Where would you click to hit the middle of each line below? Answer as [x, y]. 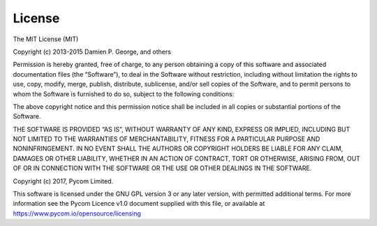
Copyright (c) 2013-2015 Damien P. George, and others [92, 52]
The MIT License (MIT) [46, 39]
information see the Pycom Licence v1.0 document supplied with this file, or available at [139, 204]
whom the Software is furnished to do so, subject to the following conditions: [124, 93]
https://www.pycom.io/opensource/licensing [77, 213]
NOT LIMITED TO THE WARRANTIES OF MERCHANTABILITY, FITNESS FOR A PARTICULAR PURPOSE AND [167, 139]
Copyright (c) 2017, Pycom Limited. [63, 181]
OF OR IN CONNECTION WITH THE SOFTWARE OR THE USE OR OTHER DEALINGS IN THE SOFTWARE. [162, 168]
